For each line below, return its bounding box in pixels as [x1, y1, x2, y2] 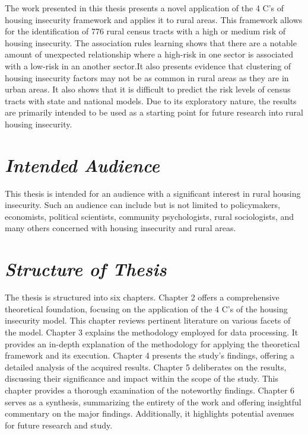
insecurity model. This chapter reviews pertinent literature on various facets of [5, 314, 291, 327]
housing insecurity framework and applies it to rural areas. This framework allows [5, 13, 303, 25]
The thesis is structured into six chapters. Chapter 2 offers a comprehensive [5, 291, 280, 303]
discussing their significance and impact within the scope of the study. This [5, 372, 279, 385]
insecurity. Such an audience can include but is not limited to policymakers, [5, 199, 280, 211]
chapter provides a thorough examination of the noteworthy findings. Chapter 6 [5, 383, 295, 396]
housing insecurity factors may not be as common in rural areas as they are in [5, 71, 289, 84]
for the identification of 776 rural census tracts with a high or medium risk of [5, 25, 286, 37]
